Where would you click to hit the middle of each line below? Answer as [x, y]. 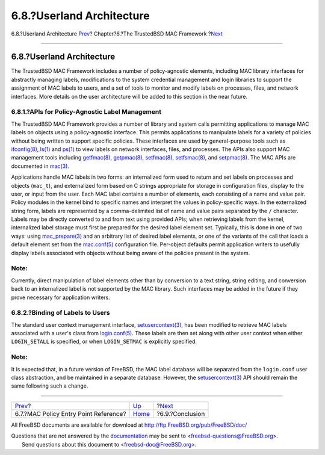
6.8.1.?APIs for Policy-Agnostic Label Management [86, 112]
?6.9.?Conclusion [181, 413]
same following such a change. [50, 386]
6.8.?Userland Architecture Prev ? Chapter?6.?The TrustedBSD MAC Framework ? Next [117, 34]
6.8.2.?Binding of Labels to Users [61, 313]
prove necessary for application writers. [61, 297]
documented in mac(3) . [40, 166]
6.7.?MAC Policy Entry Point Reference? [70, 413]
